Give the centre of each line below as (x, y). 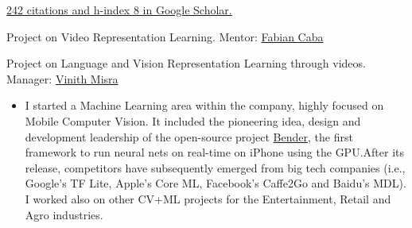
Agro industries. (64, 214)
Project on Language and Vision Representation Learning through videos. (186, 63)
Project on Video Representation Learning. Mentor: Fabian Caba (165, 36)
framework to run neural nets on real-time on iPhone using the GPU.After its (214, 152)
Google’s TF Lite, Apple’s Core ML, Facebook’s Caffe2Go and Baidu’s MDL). (216, 183)
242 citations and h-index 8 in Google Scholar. (119, 10)
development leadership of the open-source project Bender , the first (189, 136)
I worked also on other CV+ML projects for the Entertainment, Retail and (208, 198)
